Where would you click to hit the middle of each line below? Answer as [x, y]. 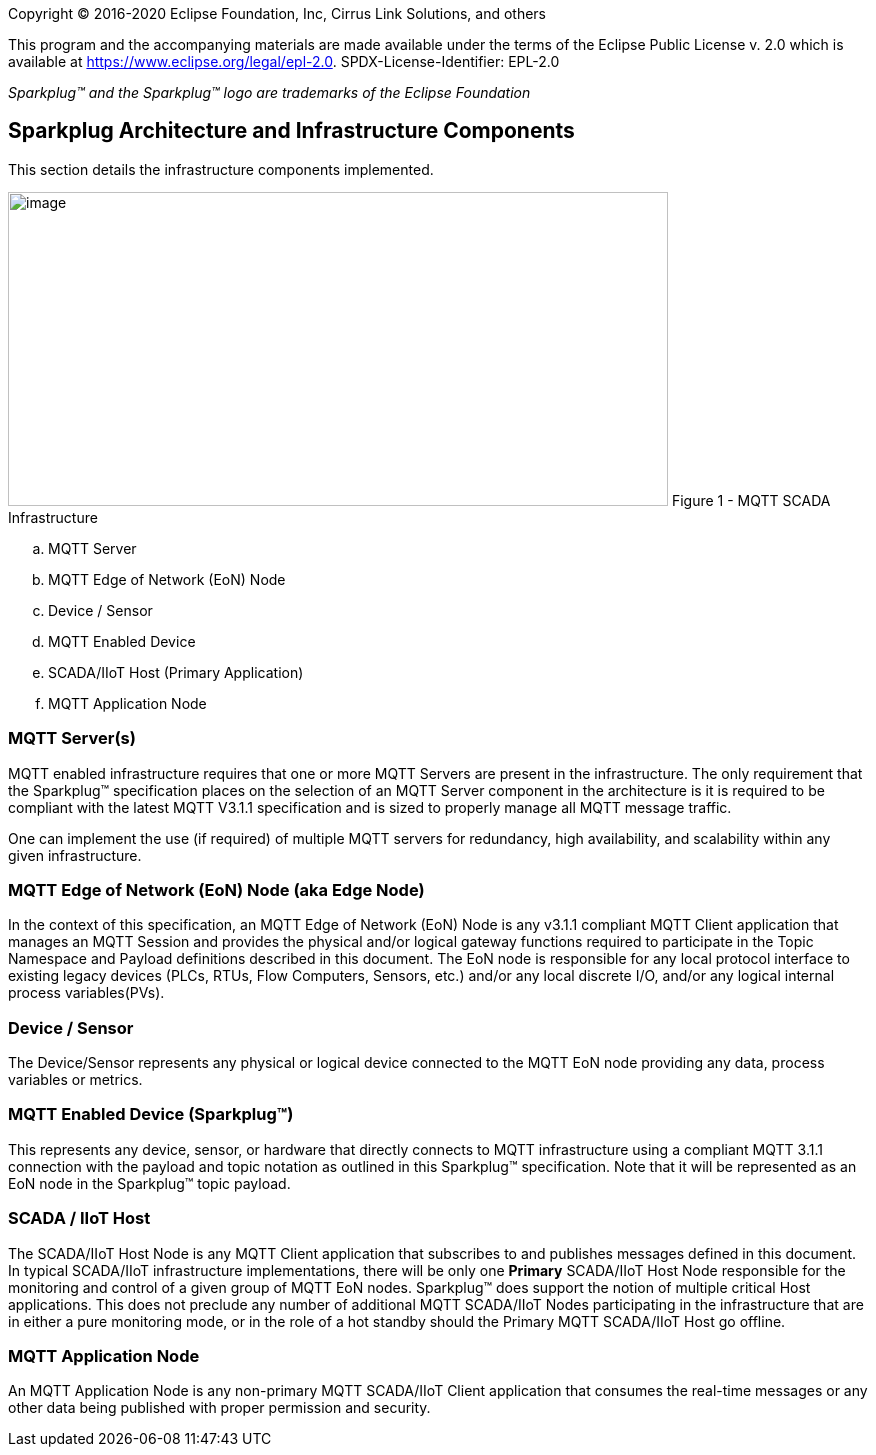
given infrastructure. [75, 855]
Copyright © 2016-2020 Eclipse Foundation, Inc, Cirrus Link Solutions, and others [277, 13]
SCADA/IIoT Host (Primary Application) [176, 672]
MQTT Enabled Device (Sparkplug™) [151, 1114]
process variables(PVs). [86, 993]
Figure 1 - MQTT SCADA [751, 500]
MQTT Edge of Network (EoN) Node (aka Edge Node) [216, 889]
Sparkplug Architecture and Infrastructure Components [291, 131]
